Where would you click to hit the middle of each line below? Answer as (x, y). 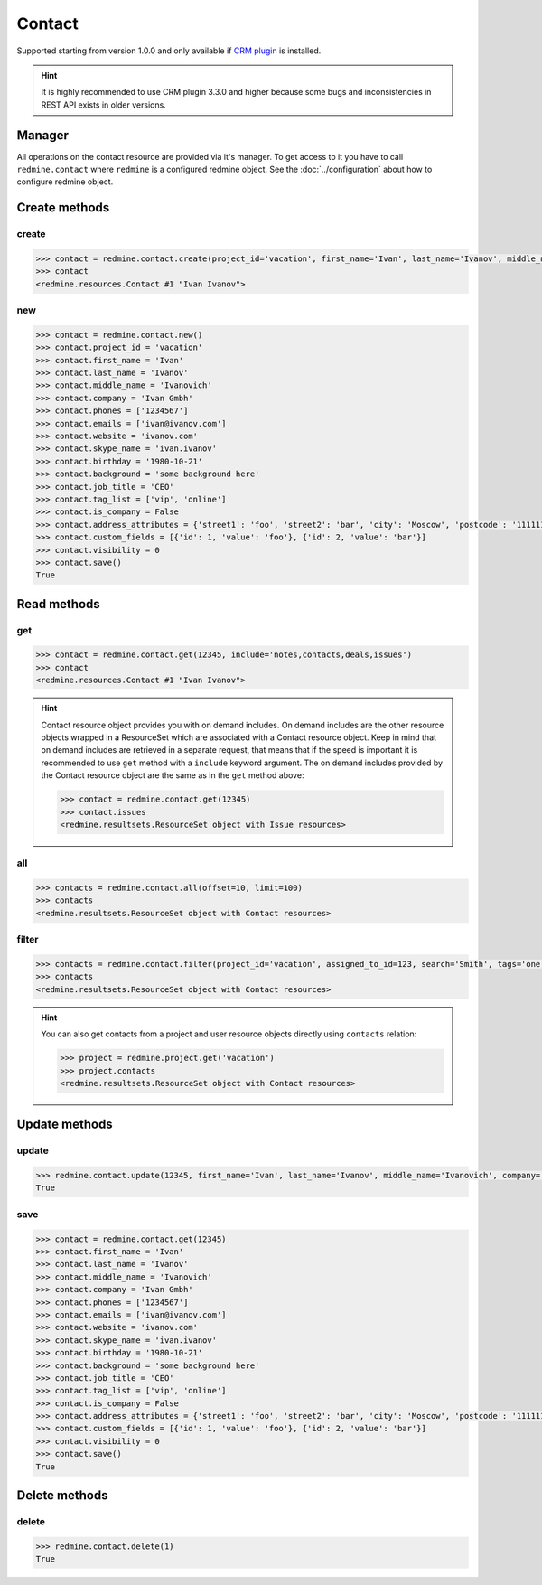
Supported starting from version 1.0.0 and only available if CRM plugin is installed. (169, 51)
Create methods (63, 208)
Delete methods (62, 1496)
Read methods (59, 604)
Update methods (65, 1125)
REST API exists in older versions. (103, 105)
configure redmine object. (65, 182)
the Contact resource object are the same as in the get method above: (173, 775)
